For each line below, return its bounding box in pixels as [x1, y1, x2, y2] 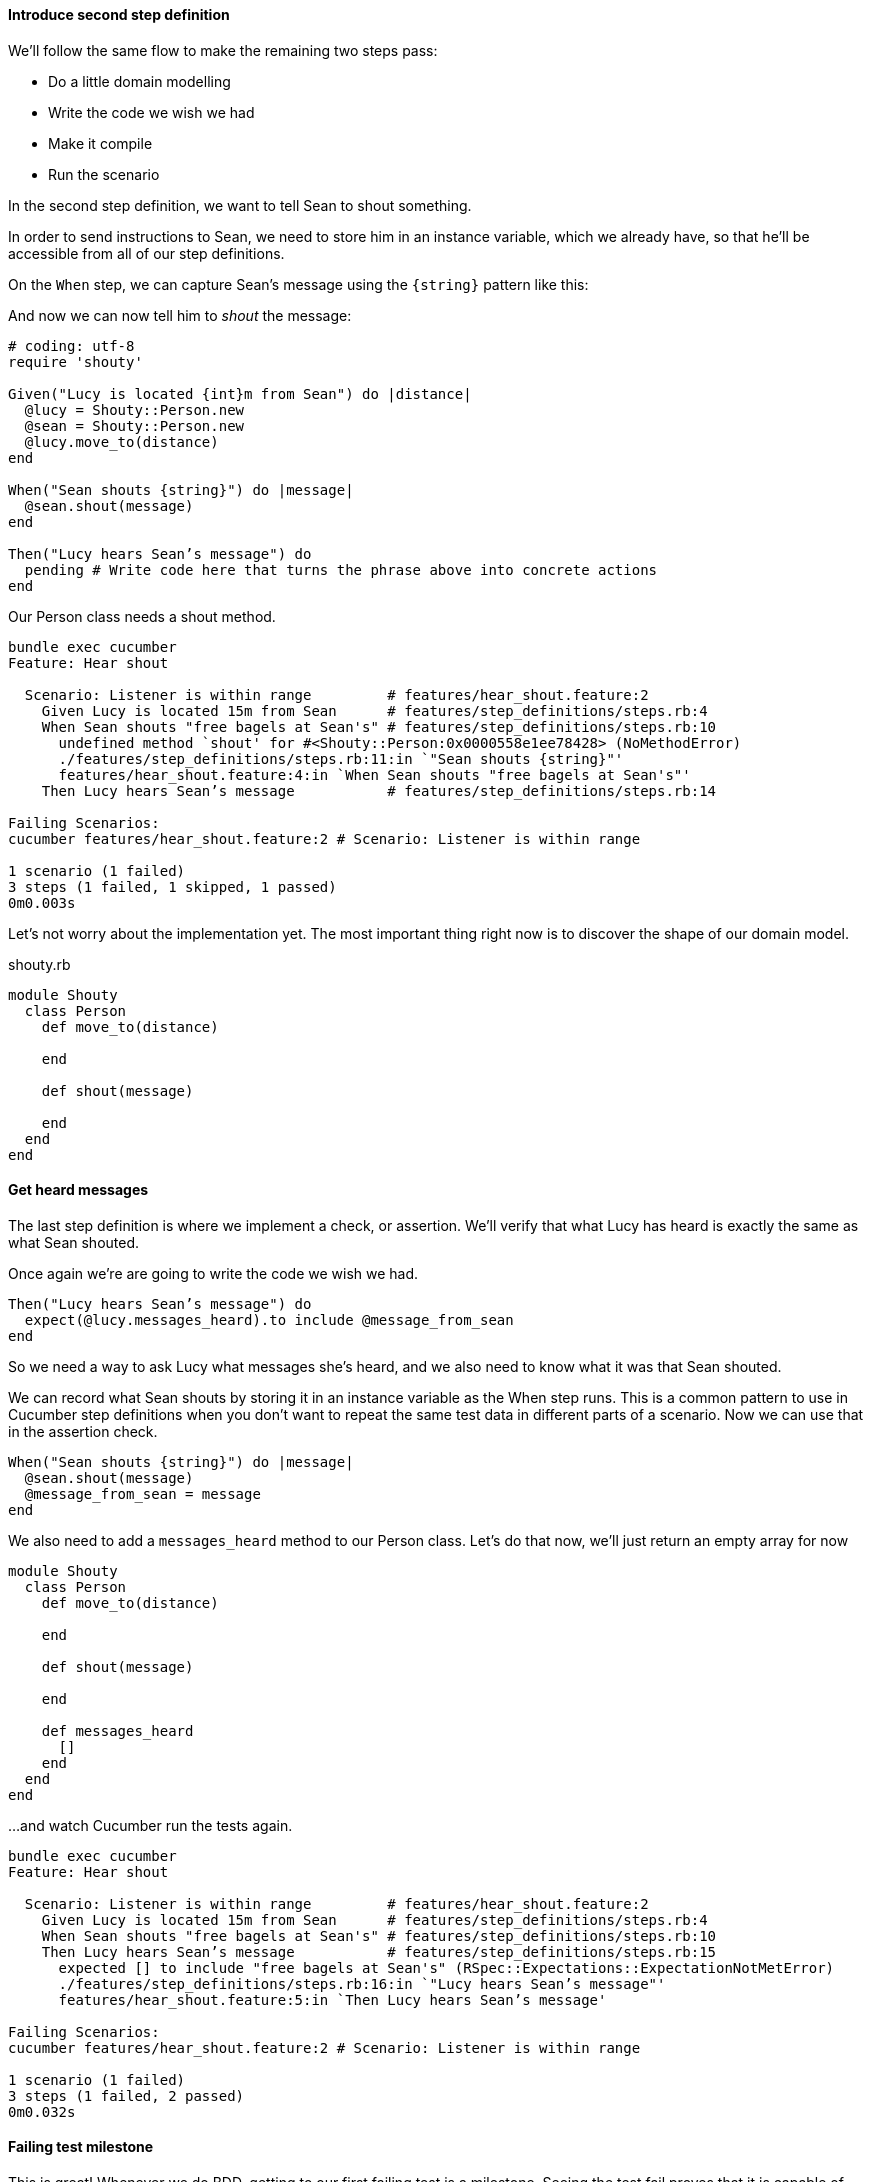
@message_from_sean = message [24, 1485, 261, 1502]
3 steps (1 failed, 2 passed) [8, 2087, 245, 2104]
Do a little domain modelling [48, 72, 231, 90]
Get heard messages [8, 1181, 149, 1199]
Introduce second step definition [8, 6, 230, 23]
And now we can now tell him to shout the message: [8, 306, 352, 324]
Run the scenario [48, 165, 160, 183]
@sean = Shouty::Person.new [24, 417, 245, 434]
